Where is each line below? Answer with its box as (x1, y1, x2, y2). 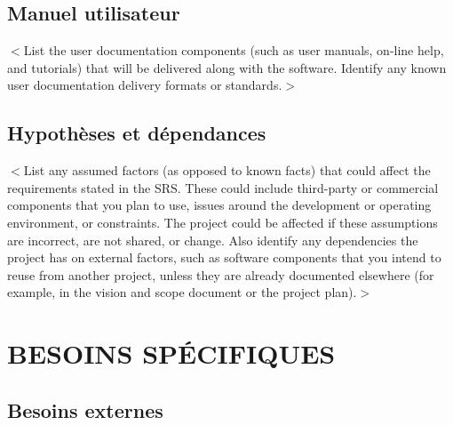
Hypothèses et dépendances (7, 119, 266, 147)
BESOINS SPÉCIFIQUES (7, 335, 336, 372)
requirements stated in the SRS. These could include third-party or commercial (7, 178, 439, 196)
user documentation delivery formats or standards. (7, 76, 282, 94)
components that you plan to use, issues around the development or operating (7, 196, 432, 214)
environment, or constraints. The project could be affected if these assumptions (7, 212, 438, 231)
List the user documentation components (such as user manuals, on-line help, (23, 41, 444, 60)
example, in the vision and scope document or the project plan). (7, 283, 357, 301)
